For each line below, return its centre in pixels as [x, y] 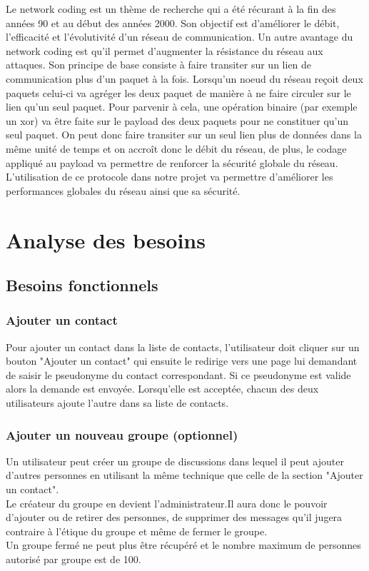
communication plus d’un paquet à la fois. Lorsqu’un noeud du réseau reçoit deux [184, 78]
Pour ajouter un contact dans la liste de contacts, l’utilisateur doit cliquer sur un [183, 347]
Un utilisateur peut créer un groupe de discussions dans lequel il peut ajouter [175, 461]
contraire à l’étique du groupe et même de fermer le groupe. [137, 531]
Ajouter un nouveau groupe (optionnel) [122, 434]
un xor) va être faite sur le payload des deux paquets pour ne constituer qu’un [177, 120]
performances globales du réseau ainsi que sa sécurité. [123, 190]
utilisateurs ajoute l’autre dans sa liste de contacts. [117, 403]
